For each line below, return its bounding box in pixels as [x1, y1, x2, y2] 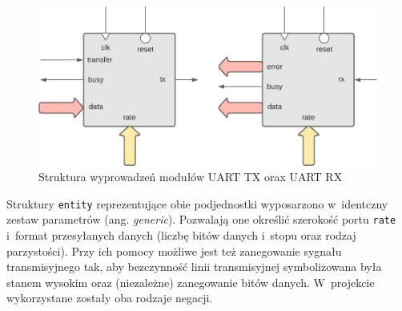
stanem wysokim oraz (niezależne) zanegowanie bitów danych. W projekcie [6, 273, 375, 290]
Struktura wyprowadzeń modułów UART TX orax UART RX [38, 168, 343, 185]
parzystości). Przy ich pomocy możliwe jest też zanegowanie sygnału [6, 242, 342, 259]
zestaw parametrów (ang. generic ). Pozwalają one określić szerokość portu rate [6, 211, 396, 228]
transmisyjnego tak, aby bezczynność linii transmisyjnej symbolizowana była [6, 258, 382, 275]
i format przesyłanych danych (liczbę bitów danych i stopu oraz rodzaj [6, 227, 356, 244]
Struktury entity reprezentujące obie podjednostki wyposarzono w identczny [6, 195, 388, 212]
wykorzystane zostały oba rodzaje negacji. [6, 289, 213, 306]
